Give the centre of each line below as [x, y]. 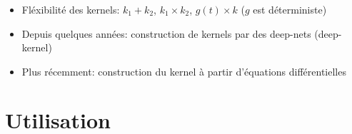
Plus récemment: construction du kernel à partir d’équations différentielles [184, 71]
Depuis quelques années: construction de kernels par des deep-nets [166, 33]
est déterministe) [290, 9]
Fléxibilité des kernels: [71, 9]
